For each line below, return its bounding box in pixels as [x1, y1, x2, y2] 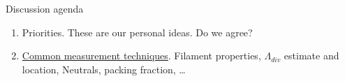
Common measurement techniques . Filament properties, [22, 48, 261, 63]
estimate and [284, 48, 339, 63]
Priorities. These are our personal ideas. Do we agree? [22, 24, 253, 39]
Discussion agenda [6, 1, 84, 15]
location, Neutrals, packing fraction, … [22, 61, 186, 76]
